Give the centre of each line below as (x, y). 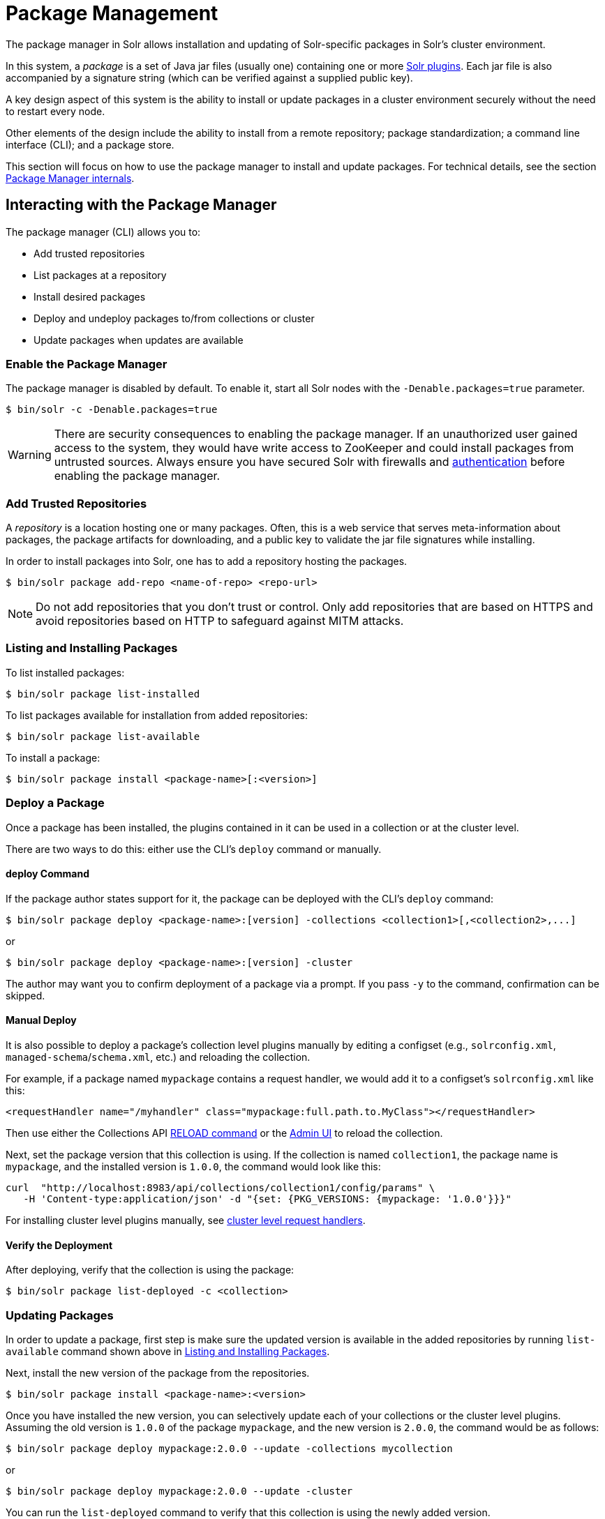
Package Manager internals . (70, 178)
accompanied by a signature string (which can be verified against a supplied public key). (209, 77)
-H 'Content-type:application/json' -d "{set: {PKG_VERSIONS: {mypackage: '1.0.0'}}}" (267, 1199)
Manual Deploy (41, 1020)
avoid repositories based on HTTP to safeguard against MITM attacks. (220, 621)
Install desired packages (90, 296)
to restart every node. (55, 111)
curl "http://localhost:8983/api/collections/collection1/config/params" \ (221, 1188)
